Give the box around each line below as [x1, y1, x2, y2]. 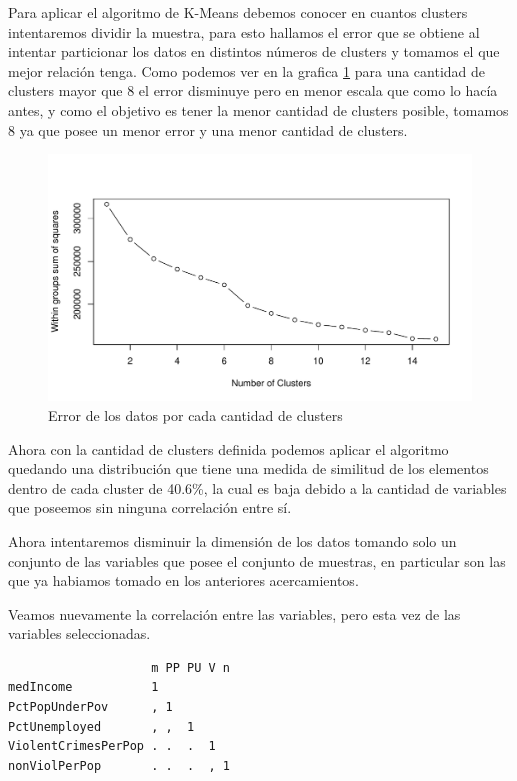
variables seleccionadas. [8, 623, 151, 644]
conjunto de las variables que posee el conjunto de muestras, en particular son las [8, 550, 506, 571]
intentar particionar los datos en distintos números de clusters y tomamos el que [8, 41, 500, 62]
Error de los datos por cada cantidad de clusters [48, 404, 343, 425]
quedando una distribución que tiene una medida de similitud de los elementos [8, 458, 489, 479]
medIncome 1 [8, 680, 159, 695]
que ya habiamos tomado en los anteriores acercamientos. [8, 570, 359, 591]
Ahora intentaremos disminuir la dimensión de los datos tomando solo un [8, 530, 457, 551]
